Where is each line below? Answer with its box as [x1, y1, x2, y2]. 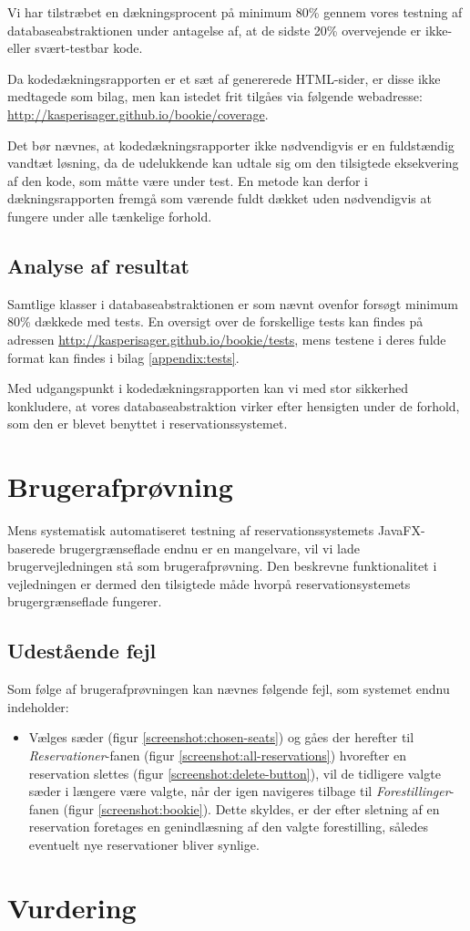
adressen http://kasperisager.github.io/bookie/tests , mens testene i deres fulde [7, 329, 446, 348]
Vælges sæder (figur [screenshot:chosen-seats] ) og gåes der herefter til [28, 728, 414, 747]
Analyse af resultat [7, 251, 189, 279]
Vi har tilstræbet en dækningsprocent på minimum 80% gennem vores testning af [7, 3, 463, 21]
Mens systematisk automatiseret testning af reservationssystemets [7, 521, 374, 540]
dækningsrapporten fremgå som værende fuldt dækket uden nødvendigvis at [7, 189, 432, 208]
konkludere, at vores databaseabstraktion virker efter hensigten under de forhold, [7, 396, 460, 415]
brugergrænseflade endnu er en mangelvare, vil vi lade [58, 538, 360, 557]
